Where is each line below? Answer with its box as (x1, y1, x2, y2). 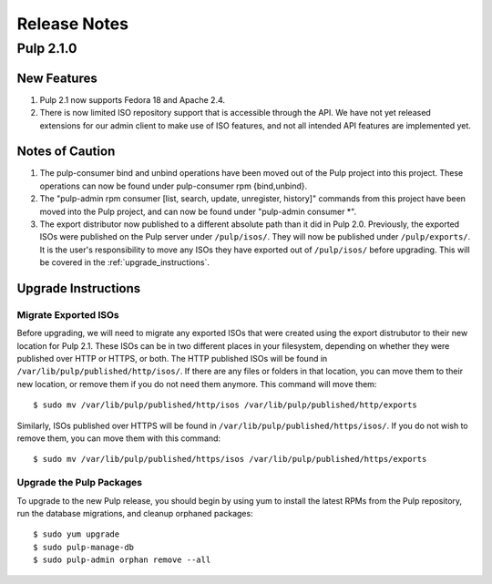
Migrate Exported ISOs (16, 308, 119, 321)
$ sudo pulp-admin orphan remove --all (33, 555, 211, 565)
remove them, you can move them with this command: (16, 433, 221, 444)
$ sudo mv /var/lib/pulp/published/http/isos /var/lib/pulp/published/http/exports (33, 400, 418, 410)
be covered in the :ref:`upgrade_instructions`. (39, 257, 210, 268)
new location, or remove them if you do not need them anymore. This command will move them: (16, 378, 377, 389)
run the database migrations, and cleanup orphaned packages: (16, 507, 254, 518)
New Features (16, 70, 97, 86)
